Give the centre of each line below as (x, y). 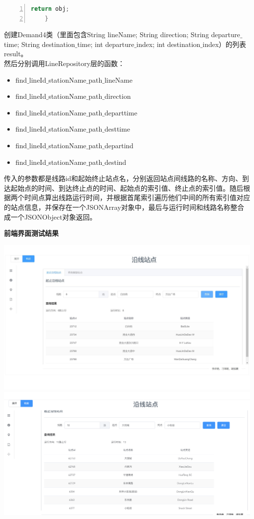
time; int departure (106, 44)
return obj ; (50, 9)
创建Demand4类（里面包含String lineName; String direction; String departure (122, 34)
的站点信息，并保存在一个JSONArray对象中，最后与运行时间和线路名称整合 (124, 207)
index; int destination (169, 44)
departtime (121, 112)
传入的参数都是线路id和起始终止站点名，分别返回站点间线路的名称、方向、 (123, 178)
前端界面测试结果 (31, 233)
